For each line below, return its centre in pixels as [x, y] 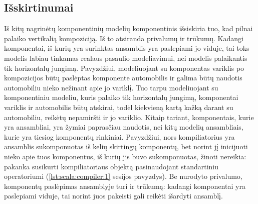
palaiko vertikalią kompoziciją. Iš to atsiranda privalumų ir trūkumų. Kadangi [124, 38]
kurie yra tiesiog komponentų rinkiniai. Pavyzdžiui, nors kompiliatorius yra [119, 136]
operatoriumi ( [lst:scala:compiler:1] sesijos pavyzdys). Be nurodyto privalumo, [123, 176]
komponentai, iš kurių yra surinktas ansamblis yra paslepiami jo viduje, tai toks [127, 48]
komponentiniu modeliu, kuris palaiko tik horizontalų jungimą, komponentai [121, 97]
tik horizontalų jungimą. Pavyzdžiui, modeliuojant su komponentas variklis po [124, 68]
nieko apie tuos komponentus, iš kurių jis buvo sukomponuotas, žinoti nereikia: [125, 156]
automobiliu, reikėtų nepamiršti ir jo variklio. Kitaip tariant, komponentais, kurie [129, 117]
